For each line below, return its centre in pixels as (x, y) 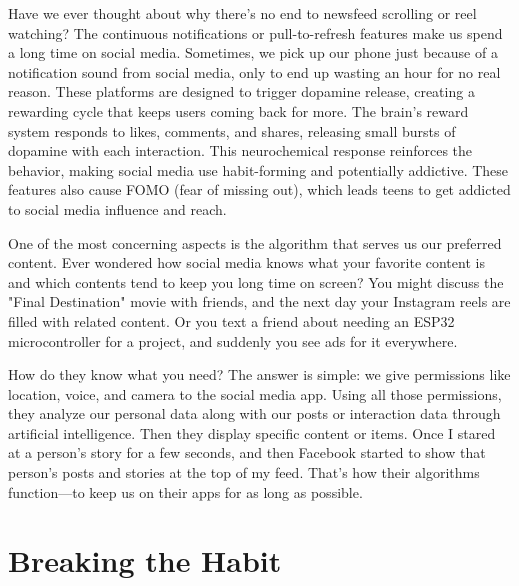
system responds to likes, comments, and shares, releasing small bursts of (232, 130)
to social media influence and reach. (117, 208)
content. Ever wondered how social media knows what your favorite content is (246, 262)
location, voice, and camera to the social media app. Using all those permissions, (255, 393)
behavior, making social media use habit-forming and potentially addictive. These (258, 169)
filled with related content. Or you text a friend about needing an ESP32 (231, 320)
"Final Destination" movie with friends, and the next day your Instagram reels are (259, 301)
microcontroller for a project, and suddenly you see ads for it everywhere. (233, 340)
